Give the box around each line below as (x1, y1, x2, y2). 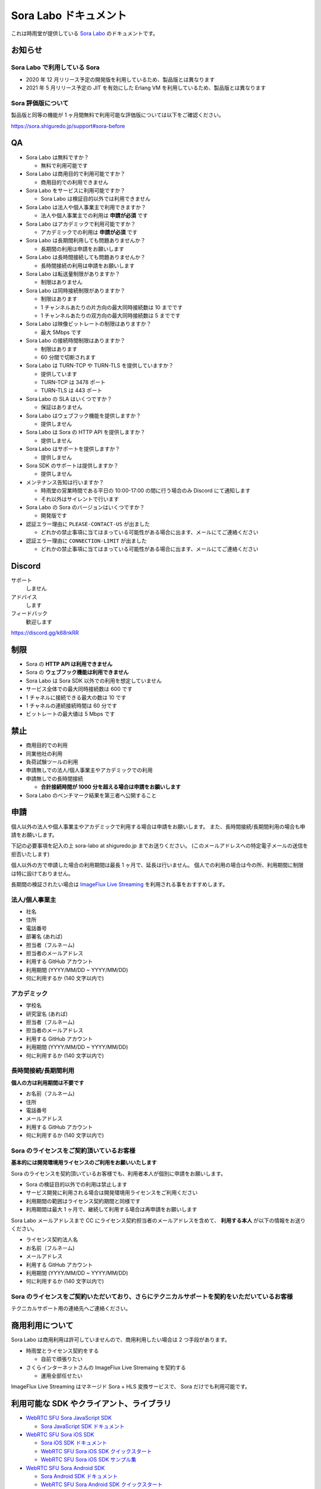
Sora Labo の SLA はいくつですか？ (26, 395, 112, 402)
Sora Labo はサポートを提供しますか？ (26, 446, 121, 453)
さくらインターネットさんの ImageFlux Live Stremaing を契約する (26, 1364, 187, 1371)
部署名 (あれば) (26, 933, 63, 940)
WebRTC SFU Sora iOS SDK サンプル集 (40, 1456, 137, 1463)
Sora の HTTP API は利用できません (26, 661, 113, 668)
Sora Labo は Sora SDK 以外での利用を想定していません (26, 677, 162, 684)
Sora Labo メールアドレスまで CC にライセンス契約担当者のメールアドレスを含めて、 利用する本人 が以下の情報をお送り (11, 1217, 306, 1224)
